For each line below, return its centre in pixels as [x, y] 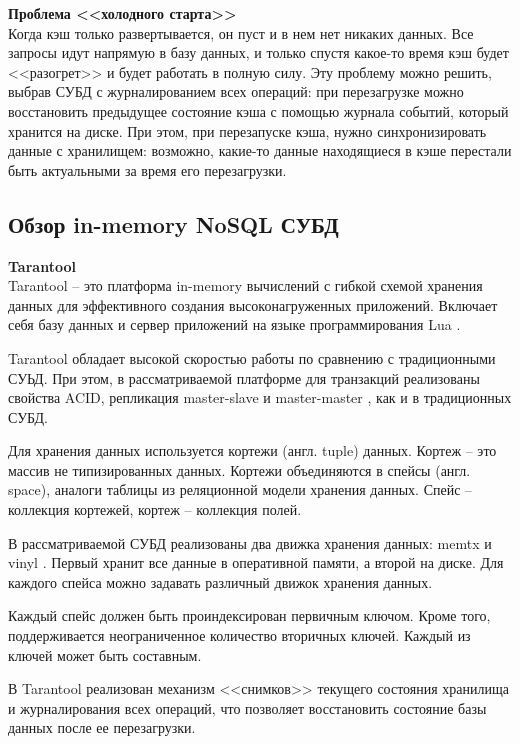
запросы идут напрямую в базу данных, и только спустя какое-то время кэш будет [258, 52]
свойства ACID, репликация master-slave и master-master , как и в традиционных [260, 397]
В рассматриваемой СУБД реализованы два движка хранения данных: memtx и [250, 542]
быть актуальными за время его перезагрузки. [147, 169]
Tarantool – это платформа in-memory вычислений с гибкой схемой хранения [245, 285]
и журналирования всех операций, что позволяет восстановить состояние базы [247, 707]
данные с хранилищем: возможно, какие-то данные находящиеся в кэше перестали [260, 150]
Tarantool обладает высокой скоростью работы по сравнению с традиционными [252, 357]
